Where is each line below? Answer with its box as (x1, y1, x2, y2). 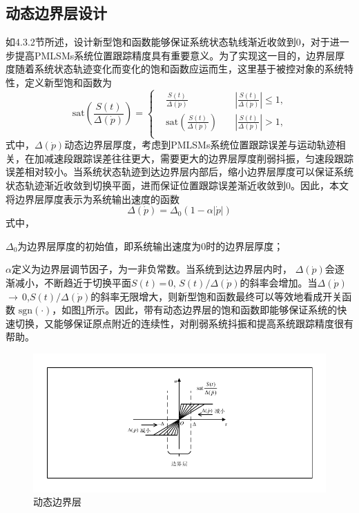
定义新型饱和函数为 (24, 75, 112, 89)
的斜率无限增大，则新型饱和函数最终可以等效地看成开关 (90, 289, 342, 303)
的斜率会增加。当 (240, 275, 318, 289)
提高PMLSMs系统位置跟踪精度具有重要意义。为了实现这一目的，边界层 (14, 48, 336, 62)
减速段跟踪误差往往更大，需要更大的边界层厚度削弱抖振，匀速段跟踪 (43, 151, 353, 165)
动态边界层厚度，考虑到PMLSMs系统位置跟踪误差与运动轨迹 (64, 137, 336, 152)
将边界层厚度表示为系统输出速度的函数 (6, 191, 179, 206)
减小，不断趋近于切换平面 (14, 275, 131, 289)
